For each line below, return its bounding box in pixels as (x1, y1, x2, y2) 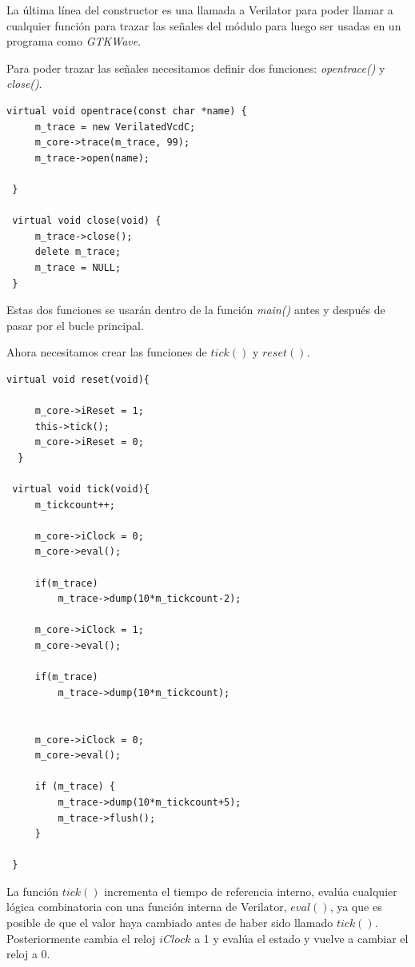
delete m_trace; (34, 246, 122, 258)
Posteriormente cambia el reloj (6, 929, 156, 946)
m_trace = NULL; (34, 261, 122, 273)
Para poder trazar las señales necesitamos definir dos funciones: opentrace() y (6, 59, 385, 76)
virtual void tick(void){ (12, 483, 150, 495)
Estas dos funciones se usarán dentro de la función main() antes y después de (6, 301, 385, 318)
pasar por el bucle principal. (6, 316, 144, 333)
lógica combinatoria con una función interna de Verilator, (6, 898, 287, 915)
